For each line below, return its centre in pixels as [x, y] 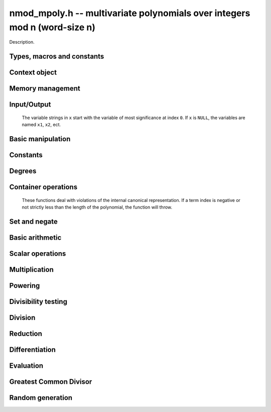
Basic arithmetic [35, 237]
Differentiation [33, 349]
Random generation [41, 398]
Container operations [43, 187]
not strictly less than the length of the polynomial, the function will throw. [97, 207]
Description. [22, 42]
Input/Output [30, 105]
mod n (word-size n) [52, 27]
